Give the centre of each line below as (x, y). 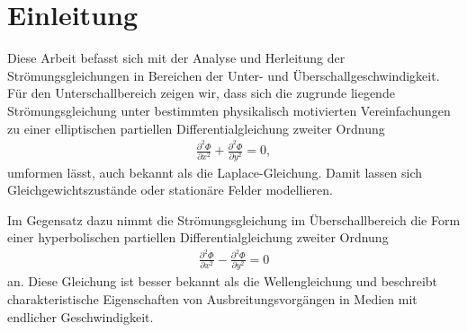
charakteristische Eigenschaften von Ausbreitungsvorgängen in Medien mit (212, 298)
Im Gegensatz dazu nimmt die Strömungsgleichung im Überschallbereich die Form (234, 219)
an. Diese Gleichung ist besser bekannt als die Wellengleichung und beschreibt (222, 281)
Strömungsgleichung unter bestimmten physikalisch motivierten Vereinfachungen (229, 110)
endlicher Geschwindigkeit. (81, 316)
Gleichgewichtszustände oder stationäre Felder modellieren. (170, 190)
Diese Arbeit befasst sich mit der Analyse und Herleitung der (176, 58)
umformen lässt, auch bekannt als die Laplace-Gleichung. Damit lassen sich (215, 172)
